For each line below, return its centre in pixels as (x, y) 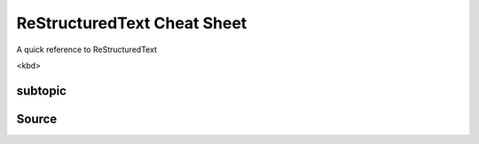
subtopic (41, 91)
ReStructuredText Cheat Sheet (132, 23)
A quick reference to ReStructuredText (86, 49)
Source (37, 119)
